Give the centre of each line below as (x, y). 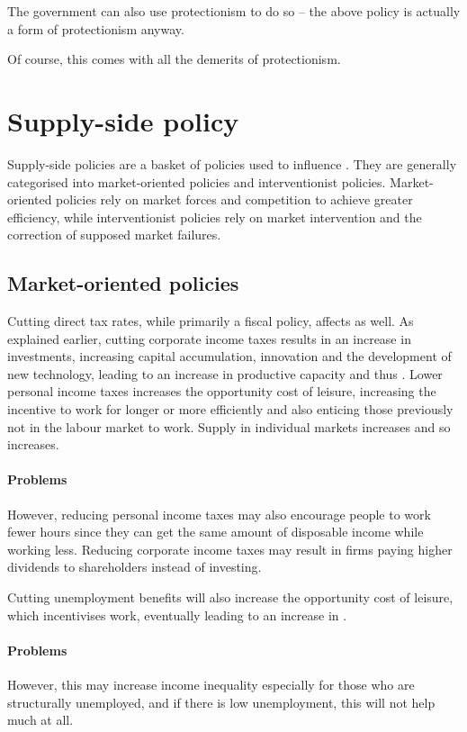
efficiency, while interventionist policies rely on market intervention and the (215, 217)
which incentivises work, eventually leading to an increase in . (177, 615)
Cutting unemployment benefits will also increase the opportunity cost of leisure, (230, 597)
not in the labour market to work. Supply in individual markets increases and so (229, 426)
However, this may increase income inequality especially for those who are (211, 684)
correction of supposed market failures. (114, 235)
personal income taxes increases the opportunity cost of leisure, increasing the (222, 391)
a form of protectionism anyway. (96, 28)
